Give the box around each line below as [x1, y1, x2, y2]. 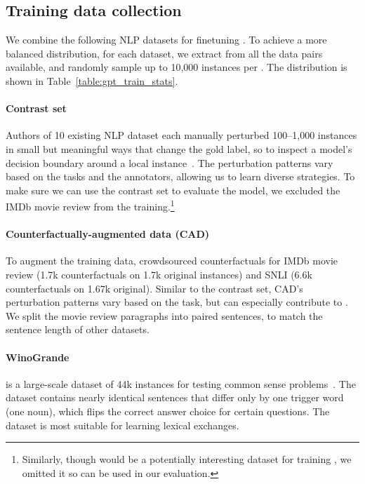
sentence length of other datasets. [6, 322, 150, 337]
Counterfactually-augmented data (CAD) [6, 227, 210, 241]
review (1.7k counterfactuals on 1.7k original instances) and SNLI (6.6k [6, 267, 312, 281]
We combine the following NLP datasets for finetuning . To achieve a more [6, 32, 327, 47]
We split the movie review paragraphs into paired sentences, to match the [6, 308, 323, 323]
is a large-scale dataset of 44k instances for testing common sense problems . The [6, 376, 356, 391]
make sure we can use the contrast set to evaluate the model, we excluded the [6, 182, 340, 197]
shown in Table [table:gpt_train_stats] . [6, 73, 178, 88]
